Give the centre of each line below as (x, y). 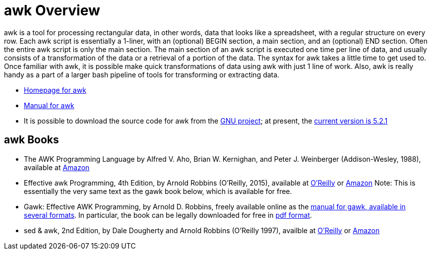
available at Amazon (57, 167)
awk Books (31, 140)
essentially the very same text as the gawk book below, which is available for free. (158, 191)
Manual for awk (49, 105)
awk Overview (52, 10)
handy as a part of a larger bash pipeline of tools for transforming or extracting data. (142, 74)
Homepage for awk (55, 90)
